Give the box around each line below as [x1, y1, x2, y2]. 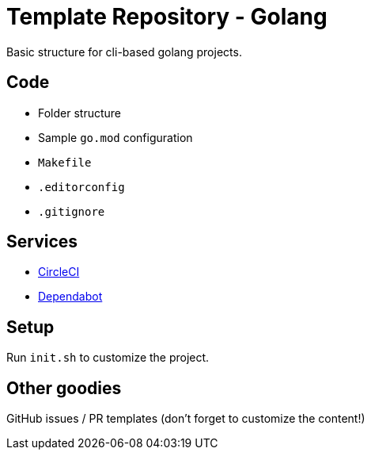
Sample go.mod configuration [38, 130, 193, 144]
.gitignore [38, 205, 105, 218]
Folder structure [38, 105, 122, 120]
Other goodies [6, 377, 122, 398]
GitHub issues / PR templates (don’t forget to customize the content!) [6, 412, 365, 426]
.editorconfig [38, 180, 125, 194]
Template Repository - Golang [6, 3, 327, 30]
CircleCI [38, 265, 80, 279]
